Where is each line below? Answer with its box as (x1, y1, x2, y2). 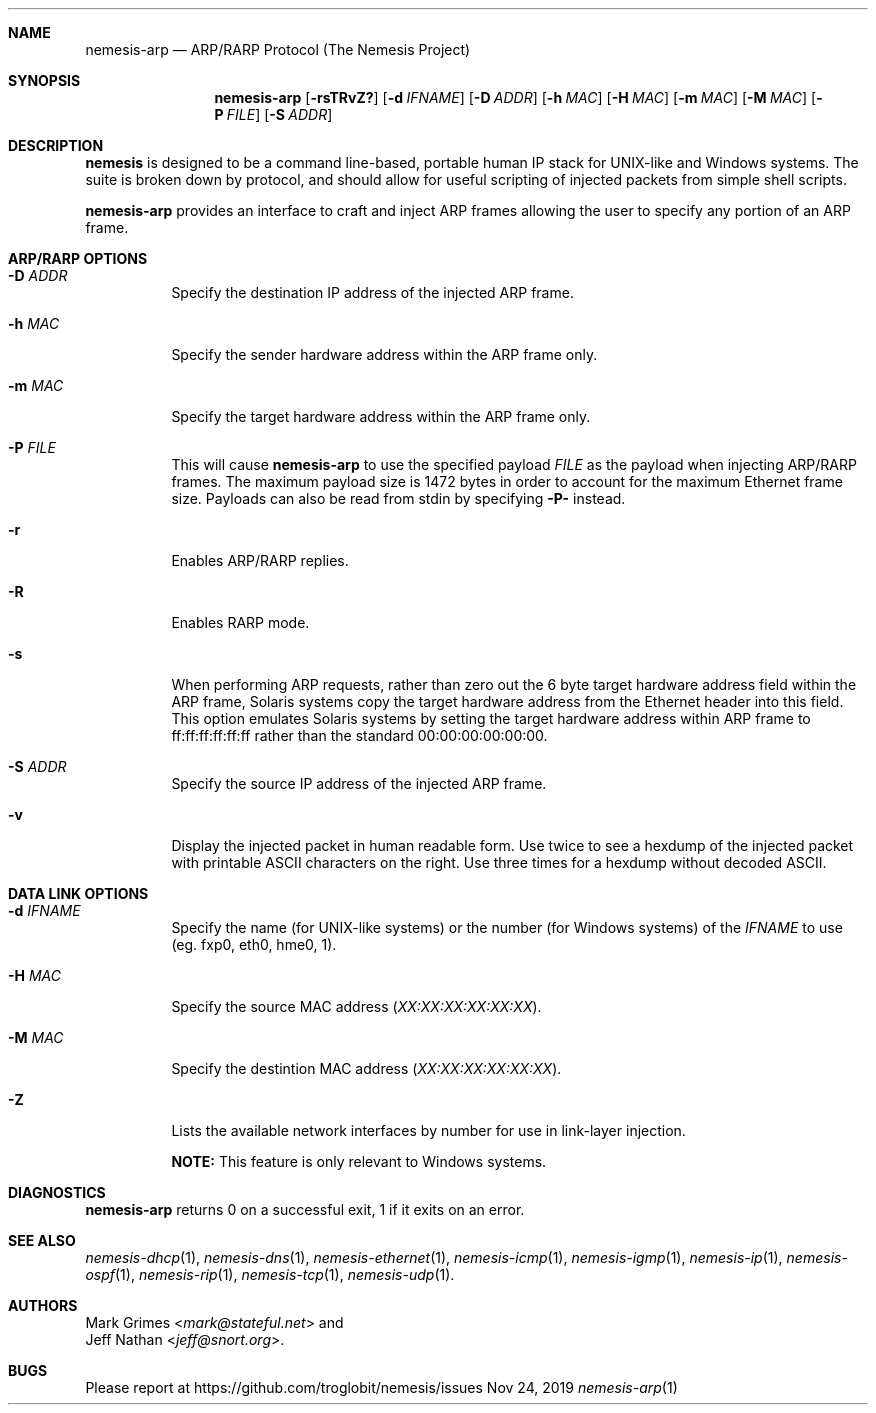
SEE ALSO (8, 1232, 76, 1249)
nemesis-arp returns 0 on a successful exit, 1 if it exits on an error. (85, 1201, 525, 1218)
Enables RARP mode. (171, 614, 310, 631)
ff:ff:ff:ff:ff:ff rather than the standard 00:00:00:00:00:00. (171, 727, 548, 744)
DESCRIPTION (8, 137, 104, 154)
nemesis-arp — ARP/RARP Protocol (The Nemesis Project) (85, 41, 471, 58)
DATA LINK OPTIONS (8, 885, 149, 902)
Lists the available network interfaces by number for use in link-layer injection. (171, 1122, 686, 1139)
